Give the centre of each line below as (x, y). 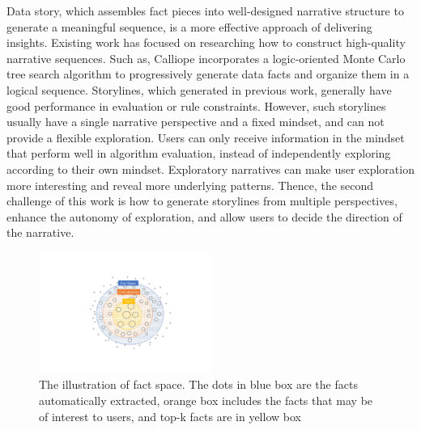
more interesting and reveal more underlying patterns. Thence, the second (190, 185)
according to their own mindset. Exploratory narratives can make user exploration (210, 169)
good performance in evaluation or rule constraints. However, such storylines (196, 105)
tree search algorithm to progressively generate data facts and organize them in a (208, 74)
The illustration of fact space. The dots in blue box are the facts (198, 384)
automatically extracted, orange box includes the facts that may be (206, 400)
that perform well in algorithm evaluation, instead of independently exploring (199, 153)
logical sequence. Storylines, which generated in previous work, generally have (199, 89)
